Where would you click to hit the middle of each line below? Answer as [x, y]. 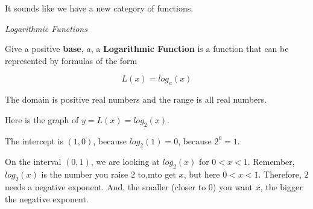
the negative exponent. [47, 198]
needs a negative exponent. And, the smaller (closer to [106, 186]
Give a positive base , [44, 49]
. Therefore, [280, 174]
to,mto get [157, 174]
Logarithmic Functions [46, 28]
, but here [202, 174]
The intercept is [34, 140]
